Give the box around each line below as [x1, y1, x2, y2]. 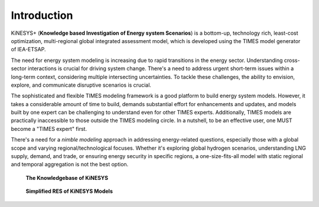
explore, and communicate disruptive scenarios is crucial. [11, 81, 152, 88]
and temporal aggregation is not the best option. [11, 161, 129, 168]
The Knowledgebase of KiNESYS [25, 174, 109, 181]
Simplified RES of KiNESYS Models [25, 188, 113, 195]
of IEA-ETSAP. [11, 46, 46, 53]
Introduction [11, 9, 73, 22]
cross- [284, 57, 301, 64]
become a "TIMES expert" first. [11, 125, 87, 132]
